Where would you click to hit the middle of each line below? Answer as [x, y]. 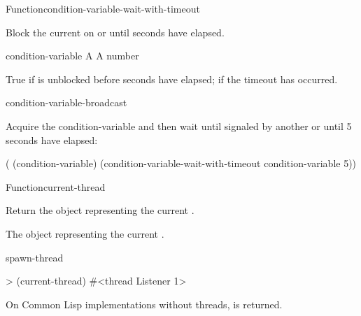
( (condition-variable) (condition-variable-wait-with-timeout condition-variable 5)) [181, 163]
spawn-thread [35, 257]
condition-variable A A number [72, 56]
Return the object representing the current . [100, 210]
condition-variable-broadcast [66, 102]
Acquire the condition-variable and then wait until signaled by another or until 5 [179, 125]
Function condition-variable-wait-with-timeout [103, 8]
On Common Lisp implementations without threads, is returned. [144, 304]
